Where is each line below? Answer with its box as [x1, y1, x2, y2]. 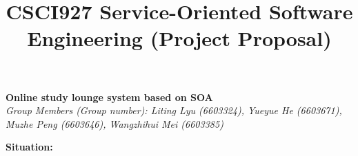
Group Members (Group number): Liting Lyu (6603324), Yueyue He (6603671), [6, 103, 342, 118]
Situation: [6, 140, 53, 154]
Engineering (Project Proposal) [27, 24, 332, 52]
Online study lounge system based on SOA [6, 89, 213, 104]
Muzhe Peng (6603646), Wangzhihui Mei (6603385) [6, 116, 223, 131]
